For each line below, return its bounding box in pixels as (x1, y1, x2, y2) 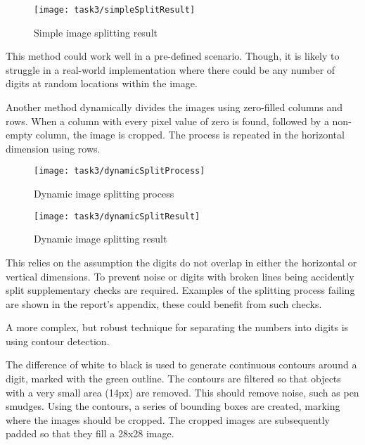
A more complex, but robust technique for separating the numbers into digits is (6, 320, 349, 335)
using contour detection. (6, 333, 110, 348)
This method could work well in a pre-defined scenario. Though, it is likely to (6, 49, 340, 63)
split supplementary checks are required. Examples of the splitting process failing (6, 283, 355, 297)
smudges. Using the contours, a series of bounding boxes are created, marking (6, 399, 340, 413)
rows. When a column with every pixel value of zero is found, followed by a (6, 113, 329, 128)
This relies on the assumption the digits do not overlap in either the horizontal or (6, 254, 357, 269)
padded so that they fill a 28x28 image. (6, 426, 174, 441)
